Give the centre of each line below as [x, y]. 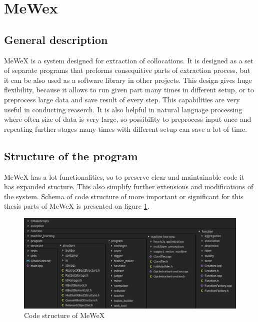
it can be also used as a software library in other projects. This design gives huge [128, 80]
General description [56, 39]
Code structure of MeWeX [64, 315]
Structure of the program [71, 156]
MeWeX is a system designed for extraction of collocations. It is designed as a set [129, 60]
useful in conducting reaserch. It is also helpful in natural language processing [123, 109]
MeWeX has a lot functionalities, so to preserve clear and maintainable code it [124, 176]
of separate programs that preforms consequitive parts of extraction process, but [127, 70]
